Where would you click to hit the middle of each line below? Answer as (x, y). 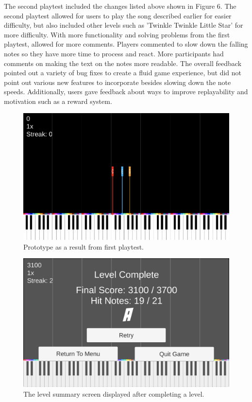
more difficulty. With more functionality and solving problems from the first (117, 34)
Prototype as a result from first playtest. (84, 246)
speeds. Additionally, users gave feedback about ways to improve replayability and (126, 92)
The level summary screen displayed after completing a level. (114, 394)
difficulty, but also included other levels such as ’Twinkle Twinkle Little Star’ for (124, 25)
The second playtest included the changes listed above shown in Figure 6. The (120, 6)
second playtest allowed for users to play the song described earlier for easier (118, 15)
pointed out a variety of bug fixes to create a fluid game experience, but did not (123, 73)
